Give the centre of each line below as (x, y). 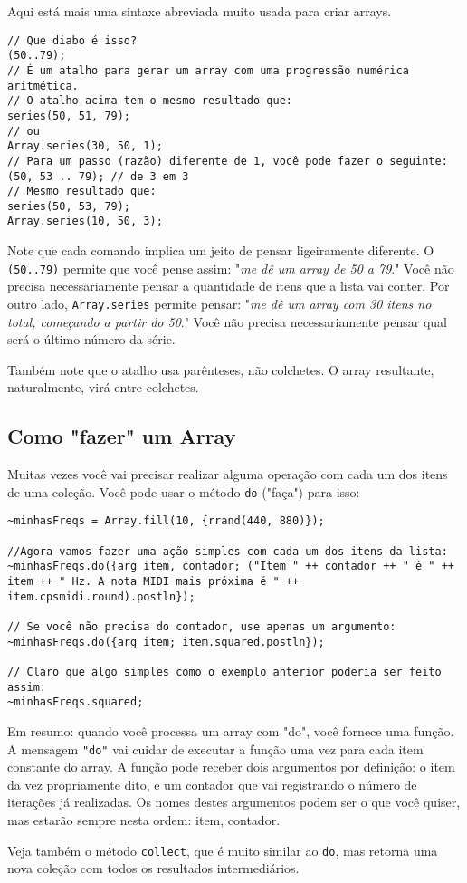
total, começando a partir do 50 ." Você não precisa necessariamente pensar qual (227, 321)
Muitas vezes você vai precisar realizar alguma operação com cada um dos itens (228, 474)
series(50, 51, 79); (69, 115)
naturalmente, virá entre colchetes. (103, 387)
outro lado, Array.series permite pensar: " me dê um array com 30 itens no (219, 303)
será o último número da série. (91, 339)
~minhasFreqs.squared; (76, 702)
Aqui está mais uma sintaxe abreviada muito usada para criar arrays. (200, 11)
